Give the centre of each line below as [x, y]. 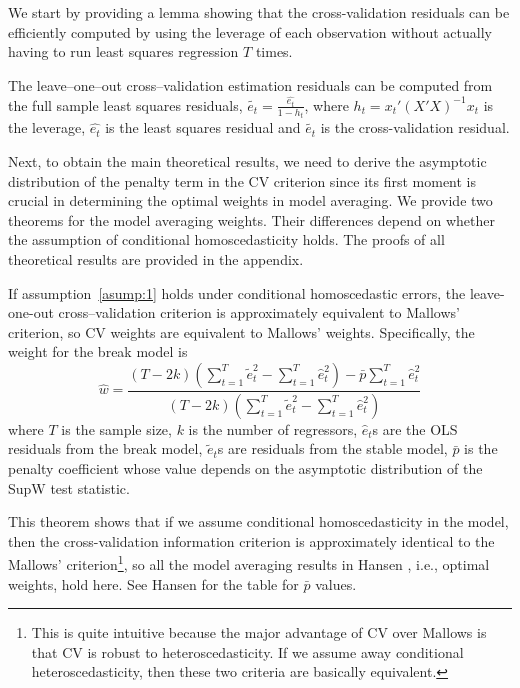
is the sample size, [116, 428]
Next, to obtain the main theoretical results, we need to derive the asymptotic [247, 160]
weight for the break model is [98, 351]
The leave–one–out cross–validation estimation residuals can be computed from [250, 84]
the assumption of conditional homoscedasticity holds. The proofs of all [226, 239]
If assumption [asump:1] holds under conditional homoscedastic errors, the [237, 292]
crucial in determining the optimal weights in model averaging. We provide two [250, 200]
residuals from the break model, [105, 448]
